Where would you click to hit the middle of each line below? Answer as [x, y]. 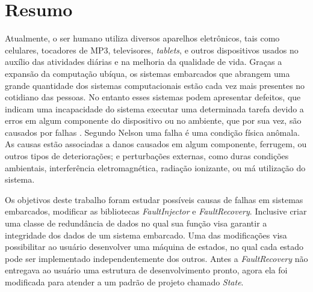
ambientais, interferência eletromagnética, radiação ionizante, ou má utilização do [155, 167]
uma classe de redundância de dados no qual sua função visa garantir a [136, 223]
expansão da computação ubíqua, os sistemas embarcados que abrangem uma [147, 73]
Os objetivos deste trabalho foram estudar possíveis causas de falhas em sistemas [154, 199]
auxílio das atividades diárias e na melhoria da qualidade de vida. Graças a [144, 62]
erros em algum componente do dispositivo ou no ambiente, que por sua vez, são [153, 120]
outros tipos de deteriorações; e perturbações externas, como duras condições [147, 156]
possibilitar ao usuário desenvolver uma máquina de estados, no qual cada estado [154, 247]
